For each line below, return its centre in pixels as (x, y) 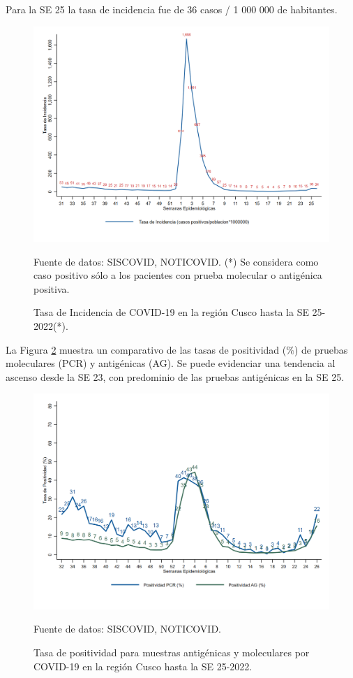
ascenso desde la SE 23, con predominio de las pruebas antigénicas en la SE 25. (175, 376)
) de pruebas (321, 349)
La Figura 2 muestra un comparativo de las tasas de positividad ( (146, 349)
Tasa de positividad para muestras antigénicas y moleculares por (172, 652)
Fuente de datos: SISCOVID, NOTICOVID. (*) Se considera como (176, 261)
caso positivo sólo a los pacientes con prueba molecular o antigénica (178, 275)
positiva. (52, 288)
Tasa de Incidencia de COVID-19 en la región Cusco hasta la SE (171, 312)
